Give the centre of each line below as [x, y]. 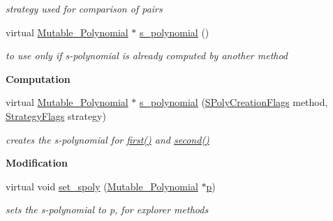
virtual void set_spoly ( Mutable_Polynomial [102, 186]
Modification [37, 163]
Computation [38, 78]
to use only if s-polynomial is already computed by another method [147, 55]
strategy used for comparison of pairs [84, 8]
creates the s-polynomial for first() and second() [108, 139]
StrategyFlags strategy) [56, 115]
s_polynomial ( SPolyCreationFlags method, [234, 102]
